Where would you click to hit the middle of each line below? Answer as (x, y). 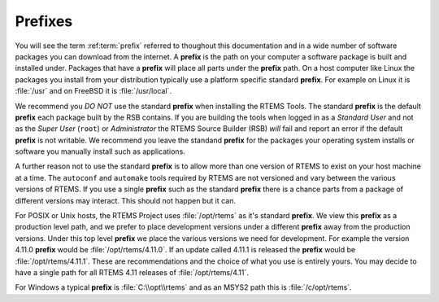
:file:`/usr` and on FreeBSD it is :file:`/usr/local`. (93, 91)
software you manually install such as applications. (100, 151)
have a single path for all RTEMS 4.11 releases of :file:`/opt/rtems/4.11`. (132, 272)
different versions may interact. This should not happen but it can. (125, 200)
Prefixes (44, 21)
